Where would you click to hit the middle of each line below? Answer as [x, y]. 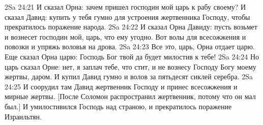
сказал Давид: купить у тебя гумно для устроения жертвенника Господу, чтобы [127, 17]
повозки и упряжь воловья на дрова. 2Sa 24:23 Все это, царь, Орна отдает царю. [130, 46]
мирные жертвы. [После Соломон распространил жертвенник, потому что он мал [130, 96]
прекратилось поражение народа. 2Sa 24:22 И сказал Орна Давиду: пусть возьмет [131, 27]
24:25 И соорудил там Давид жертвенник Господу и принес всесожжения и [121, 86]
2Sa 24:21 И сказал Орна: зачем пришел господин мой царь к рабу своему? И [125, 7]
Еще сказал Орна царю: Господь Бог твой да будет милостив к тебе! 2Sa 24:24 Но [132, 56]
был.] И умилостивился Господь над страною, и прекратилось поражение [118, 106]
